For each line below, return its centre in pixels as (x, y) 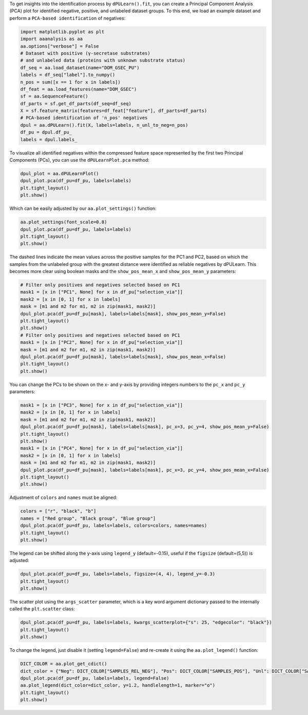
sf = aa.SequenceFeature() (54, 96)
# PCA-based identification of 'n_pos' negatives (84, 118)
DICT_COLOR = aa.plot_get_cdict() (64, 664)
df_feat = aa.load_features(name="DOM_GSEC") (79, 89)
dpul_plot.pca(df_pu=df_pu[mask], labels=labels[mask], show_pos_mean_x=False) (123, 356)
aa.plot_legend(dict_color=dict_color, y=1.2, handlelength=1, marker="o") (118, 685)
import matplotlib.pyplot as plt (62, 32)
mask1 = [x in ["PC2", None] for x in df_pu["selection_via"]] (102, 342)
